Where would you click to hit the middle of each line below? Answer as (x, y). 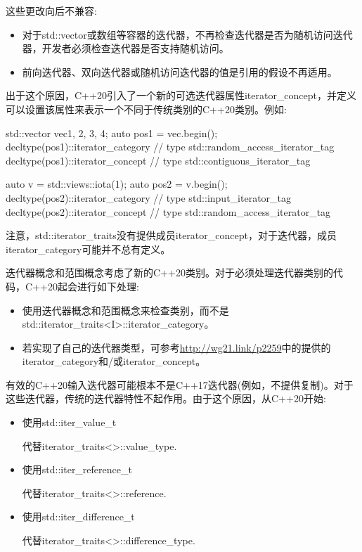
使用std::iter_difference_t (78, 516)
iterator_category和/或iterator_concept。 (114, 361)
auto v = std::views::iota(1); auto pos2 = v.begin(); (117, 184)
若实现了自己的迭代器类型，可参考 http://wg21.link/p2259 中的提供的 (176, 347)
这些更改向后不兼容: (51, 11)
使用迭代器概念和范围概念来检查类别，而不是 (125, 310)
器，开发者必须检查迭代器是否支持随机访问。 (125, 48)
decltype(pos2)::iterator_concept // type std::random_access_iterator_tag (168, 211)
